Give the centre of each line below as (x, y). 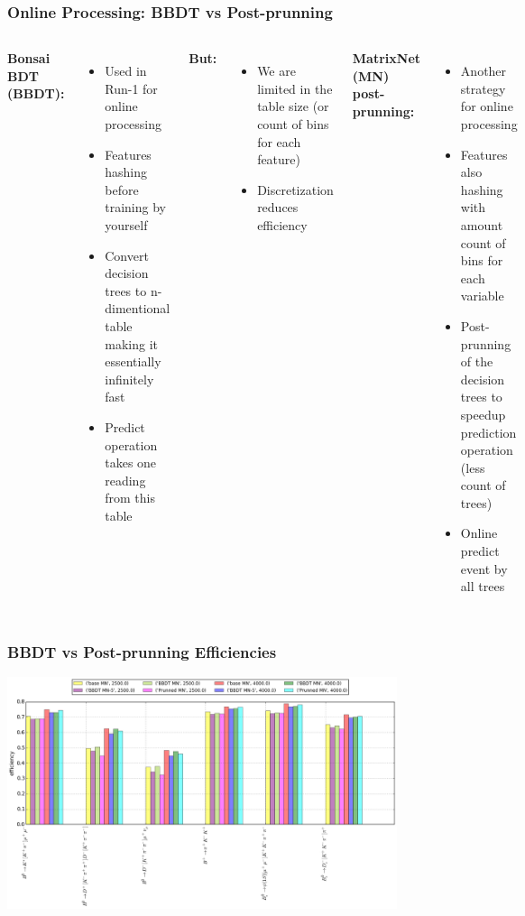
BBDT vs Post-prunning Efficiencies (142, 651)
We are (276, 71)
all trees (483, 586)
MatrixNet (387, 58)
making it (131, 343)
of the (477, 361)
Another (484, 71)
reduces (278, 207)
